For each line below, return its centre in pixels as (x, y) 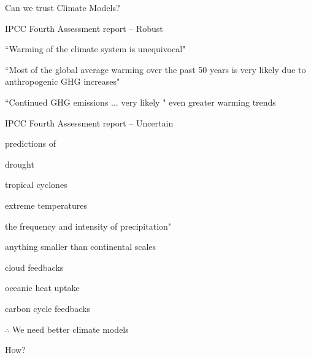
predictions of (30, 143)
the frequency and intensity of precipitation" (88, 226)
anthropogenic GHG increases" (63, 81)
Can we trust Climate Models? (63, 7)
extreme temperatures (46, 205)
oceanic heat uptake (42, 288)
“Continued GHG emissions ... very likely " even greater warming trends (140, 102)
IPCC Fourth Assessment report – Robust (84, 28)
